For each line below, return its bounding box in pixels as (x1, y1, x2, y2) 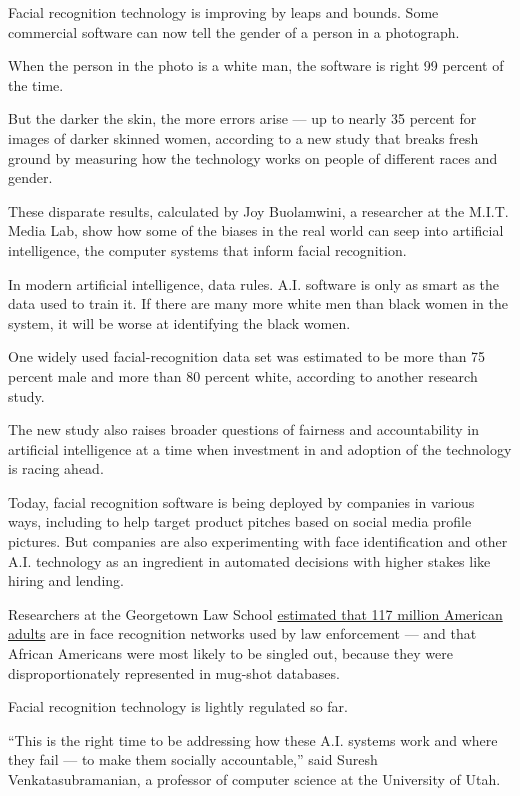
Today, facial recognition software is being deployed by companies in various (8, 491, 475, 512)
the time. (8, 74, 64, 95)
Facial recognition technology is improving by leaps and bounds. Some (8, 2, 439, 22)
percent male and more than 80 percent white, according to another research (8, 365, 478, 386)
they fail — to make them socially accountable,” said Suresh (8, 749, 378, 770)
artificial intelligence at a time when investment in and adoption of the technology (8, 438, 512, 459)
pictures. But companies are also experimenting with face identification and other (8, 531, 508, 552)
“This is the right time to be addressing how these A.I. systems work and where (8, 729, 498, 750)
